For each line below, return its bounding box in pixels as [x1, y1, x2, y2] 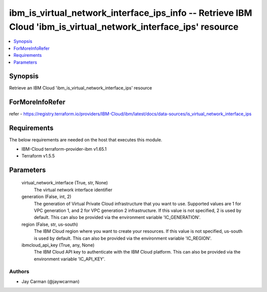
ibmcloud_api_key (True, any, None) [21, 242, 95, 248]
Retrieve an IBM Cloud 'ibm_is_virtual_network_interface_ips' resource [9, 85, 152, 91]
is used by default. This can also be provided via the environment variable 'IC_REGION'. [34, 235, 212, 241]
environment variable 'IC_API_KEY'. [34, 256, 106, 262]
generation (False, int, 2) [21, 194, 72, 200]
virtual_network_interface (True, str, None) [21, 180, 108, 186]
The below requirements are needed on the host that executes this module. [9, 137, 163, 143]
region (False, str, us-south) [21, 221, 79, 227]
